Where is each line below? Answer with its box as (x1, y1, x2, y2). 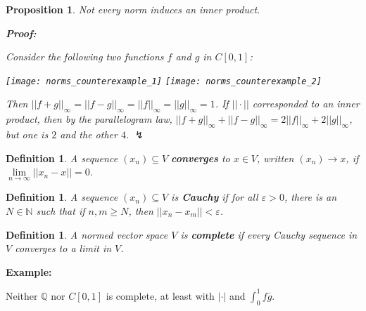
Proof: (6, 25, 37, 40)
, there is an (284, 190, 337, 204)
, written (257, 150, 294, 165)
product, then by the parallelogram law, (6, 112, 172, 126)
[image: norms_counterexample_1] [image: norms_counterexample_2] (6, 76, 322, 86)
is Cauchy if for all (171, 190, 258, 204)
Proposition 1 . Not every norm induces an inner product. (6, 2, 260, 16)
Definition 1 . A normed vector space (6, 227, 168, 241)
